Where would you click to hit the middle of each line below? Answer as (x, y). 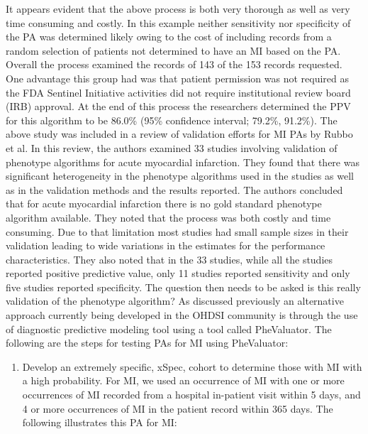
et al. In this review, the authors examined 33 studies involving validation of (172, 147)
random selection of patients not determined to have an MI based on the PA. (173, 50)
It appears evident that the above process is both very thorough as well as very (178, 9)
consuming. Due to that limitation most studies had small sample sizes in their (177, 231)
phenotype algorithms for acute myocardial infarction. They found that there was (183, 162)
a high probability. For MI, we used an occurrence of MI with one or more (183, 380)
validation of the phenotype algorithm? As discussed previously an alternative (175, 301)
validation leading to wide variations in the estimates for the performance (166, 245)
